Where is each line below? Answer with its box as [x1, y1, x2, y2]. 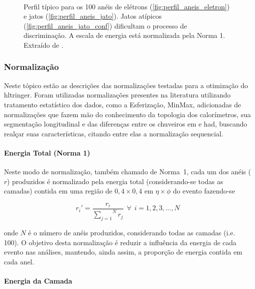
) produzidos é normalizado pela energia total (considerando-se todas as [7, 176, 223, 186]
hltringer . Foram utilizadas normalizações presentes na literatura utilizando [4, 90, 231, 100]
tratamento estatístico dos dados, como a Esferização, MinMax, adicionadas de [4, 99, 241, 109]
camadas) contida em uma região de [4, 186, 113, 196]
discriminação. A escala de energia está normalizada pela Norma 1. [24, 30, 225, 40]
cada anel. [4, 256, 34, 266]
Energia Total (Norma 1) [4, 147, 90, 158]
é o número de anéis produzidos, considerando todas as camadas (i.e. [28, 227, 235, 238]
